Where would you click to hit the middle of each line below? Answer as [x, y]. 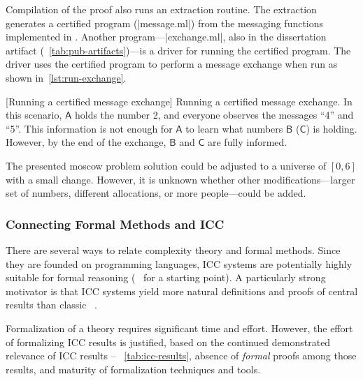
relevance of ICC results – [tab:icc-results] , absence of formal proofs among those [181, 356]
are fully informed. [247, 142]
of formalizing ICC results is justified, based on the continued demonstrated [168, 342]
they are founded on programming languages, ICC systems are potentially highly [179, 263]
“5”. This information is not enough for [89, 128]
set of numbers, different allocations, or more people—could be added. [156, 193]
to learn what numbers [234, 128]
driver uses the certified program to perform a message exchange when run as [172, 64]
